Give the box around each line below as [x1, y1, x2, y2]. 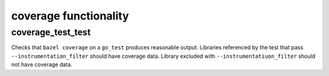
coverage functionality [11, 9, 129, 22]
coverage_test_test [11, 27, 91, 38]
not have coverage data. [11, 61, 73, 68]
